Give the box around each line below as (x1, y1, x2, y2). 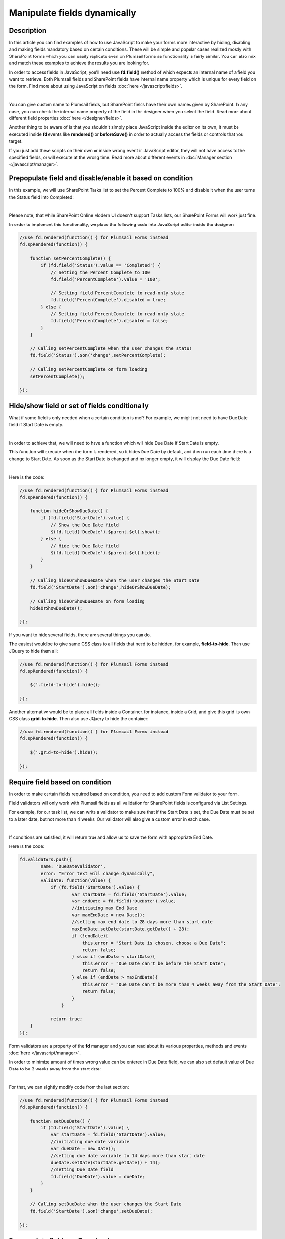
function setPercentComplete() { (30, 255, 111, 261)
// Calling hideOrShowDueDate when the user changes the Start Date (30, 577, 200, 583)
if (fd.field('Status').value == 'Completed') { (40, 263, 161, 268)
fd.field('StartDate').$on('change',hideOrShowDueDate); (30, 585, 171, 590)
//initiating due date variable (50, 1139, 130, 1144)
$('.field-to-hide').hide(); (30, 682, 101, 687)
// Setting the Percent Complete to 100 (50, 269, 150, 275)
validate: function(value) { (40, 878, 111, 883)
